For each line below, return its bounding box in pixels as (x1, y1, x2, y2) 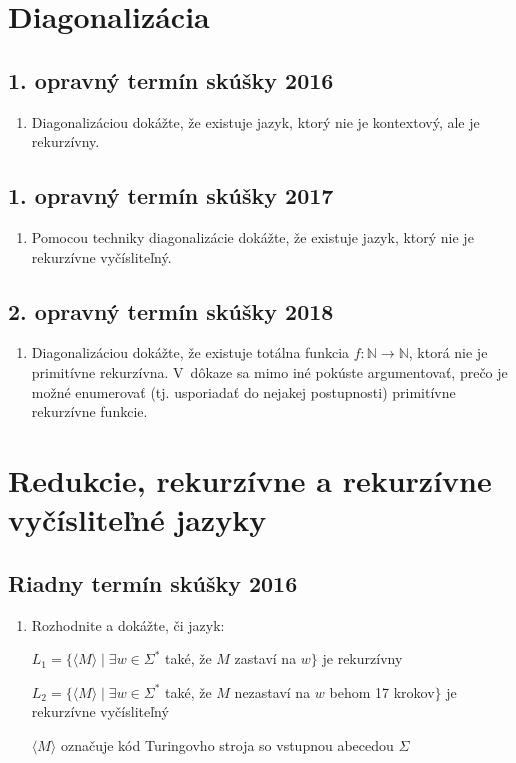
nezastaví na (234, 681, 311, 702)
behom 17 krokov (329, 681, 435, 702)
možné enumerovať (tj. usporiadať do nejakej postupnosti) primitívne (31, 381, 456, 402)
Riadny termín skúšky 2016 (8, 567, 298, 598)
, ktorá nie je (408, 342, 488, 363)
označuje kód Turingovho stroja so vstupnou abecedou (60, 734, 394, 755)
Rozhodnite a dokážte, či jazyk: (31, 614, 225, 635)
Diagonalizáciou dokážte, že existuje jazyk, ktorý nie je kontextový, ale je (31, 111, 480, 132)
